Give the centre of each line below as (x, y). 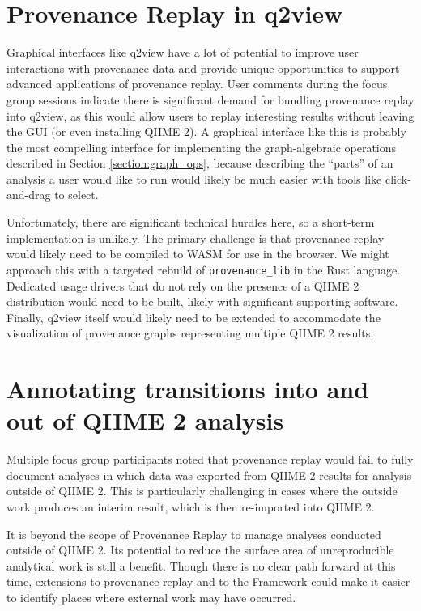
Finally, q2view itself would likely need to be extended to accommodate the (193, 317)
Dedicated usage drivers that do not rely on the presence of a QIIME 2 (183, 285)
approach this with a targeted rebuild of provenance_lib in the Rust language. (204, 269)
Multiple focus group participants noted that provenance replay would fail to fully (210, 459)
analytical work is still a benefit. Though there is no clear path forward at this (201, 565)
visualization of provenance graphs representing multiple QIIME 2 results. (190, 333)
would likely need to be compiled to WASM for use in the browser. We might (198, 254)
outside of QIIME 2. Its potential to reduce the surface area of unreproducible (200, 550)
